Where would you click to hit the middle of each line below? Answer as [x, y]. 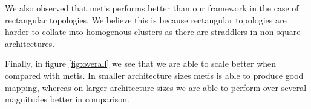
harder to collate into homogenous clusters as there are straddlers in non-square [153, 32]
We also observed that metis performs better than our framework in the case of [152, 8]
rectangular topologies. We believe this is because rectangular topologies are [146, 20]
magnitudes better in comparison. [67, 99]
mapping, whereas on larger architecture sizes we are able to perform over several [156, 87]
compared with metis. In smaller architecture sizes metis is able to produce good [154, 75]
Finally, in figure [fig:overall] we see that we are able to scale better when [141, 64]
